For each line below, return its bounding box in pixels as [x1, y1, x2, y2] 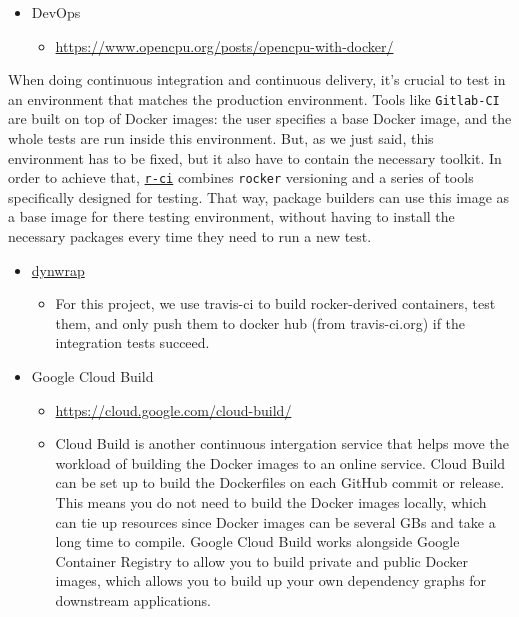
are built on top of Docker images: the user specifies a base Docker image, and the [8, 108, 512, 129]
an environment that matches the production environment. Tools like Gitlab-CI [8, 88, 500, 109]
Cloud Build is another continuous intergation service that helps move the [55, 433, 509, 454]
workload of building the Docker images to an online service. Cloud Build [55, 452, 506, 473]
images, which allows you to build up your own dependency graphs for [55, 570, 487, 591]
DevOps [31, 2, 81, 22]
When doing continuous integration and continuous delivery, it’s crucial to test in [8, 69, 506, 90]
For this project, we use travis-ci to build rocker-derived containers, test [55, 293, 496, 314]
